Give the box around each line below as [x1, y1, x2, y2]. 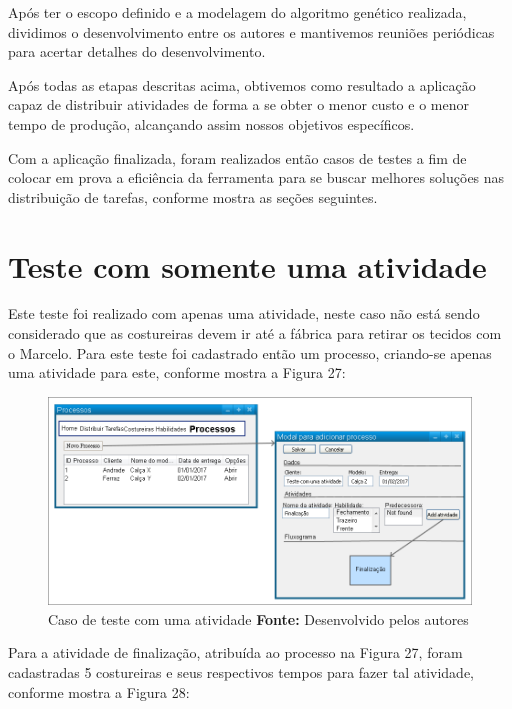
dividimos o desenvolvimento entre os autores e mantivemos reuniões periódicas [8, 21, 495, 42]
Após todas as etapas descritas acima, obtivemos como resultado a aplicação [8, 74, 476, 95]
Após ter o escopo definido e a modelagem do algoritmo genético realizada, [8, 2, 467, 22]
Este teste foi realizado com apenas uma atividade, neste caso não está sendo [8, 303, 480, 324]
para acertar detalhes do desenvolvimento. [8, 41, 266, 62]
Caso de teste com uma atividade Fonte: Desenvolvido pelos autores [48, 608, 469, 629]
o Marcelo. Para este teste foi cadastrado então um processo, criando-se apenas [8, 342, 492, 363]
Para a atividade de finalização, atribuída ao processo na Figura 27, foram [8, 642, 463, 663]
